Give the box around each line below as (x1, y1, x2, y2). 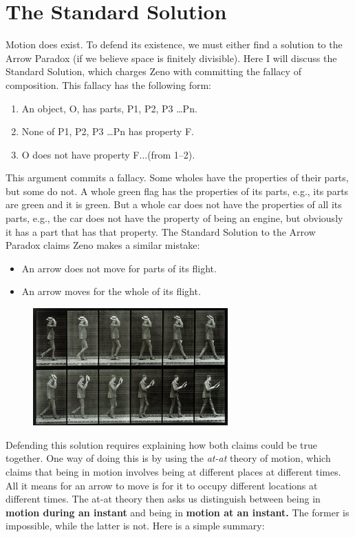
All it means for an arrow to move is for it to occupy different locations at (6, 478, 318, 492)
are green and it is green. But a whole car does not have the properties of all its (6, 197, 342, 212)
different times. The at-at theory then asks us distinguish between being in (6, 492, 321, 506)
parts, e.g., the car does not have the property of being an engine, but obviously (6, 211, 343, 225)
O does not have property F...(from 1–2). (21, 147, 195, 161)
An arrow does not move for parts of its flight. (21, 261, 217, 275)
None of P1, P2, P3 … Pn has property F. (21, 124, 194, 139)
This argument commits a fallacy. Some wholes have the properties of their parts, (6, 170, 349, 185)
